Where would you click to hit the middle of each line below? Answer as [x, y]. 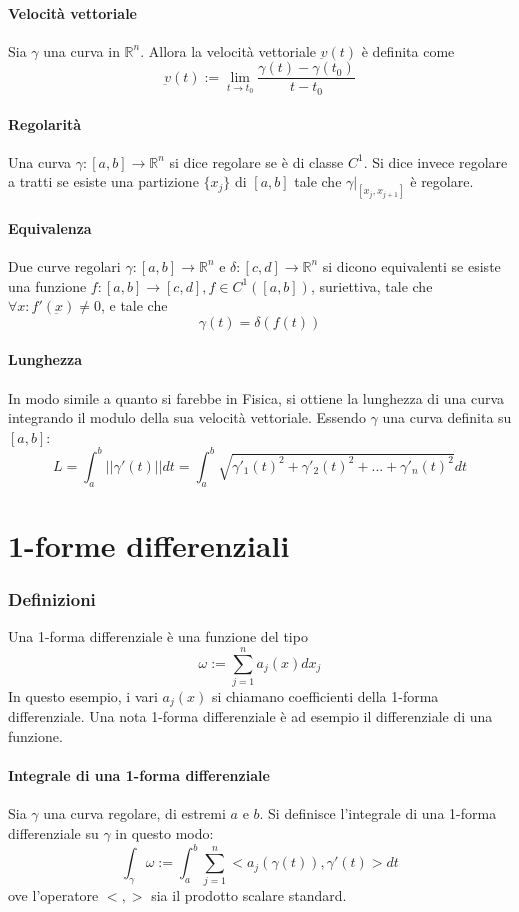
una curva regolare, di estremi [134, 813]
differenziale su [53, 832]
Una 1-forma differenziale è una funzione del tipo [158, 636]
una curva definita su [447, 417]
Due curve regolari [64, 265]
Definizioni [52, 598]
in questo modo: [164, 832]
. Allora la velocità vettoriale [228, 50]
